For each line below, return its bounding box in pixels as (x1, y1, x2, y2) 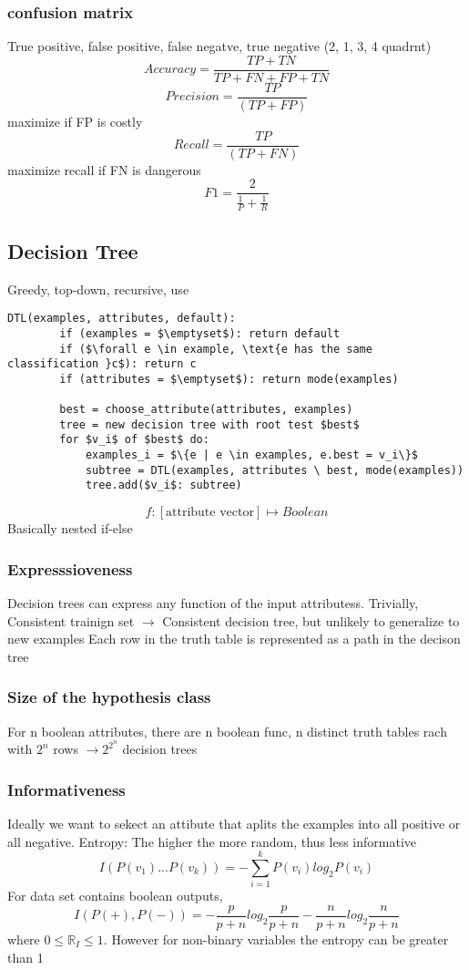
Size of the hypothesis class (7, 686, 211, 708)
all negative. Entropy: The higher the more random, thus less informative (7, 831, 417, 851)
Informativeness (7, 778, 126, 800)
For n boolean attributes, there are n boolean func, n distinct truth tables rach (7, 721, 447, 740)
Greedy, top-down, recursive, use (7, 279, 189, 298)
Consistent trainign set (7, 611, 135, 630)
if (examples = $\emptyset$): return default (59, 326, 341, 340)
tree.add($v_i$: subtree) (85, 479, 242, 492)
